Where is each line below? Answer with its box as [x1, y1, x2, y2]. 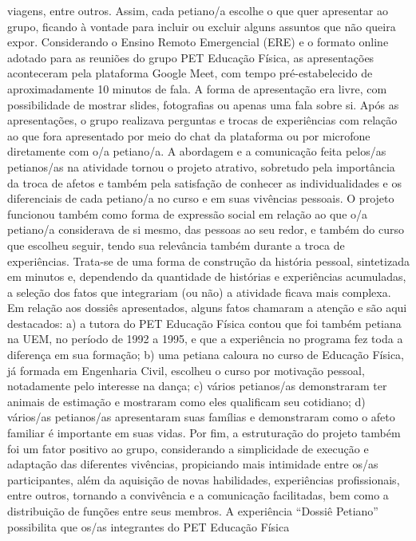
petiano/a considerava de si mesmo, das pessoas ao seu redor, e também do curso [7, 221, 404, 238]
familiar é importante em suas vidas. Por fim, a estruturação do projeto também [7, 425, 401, 441]
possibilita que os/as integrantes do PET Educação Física [7, 518, 290, 535]
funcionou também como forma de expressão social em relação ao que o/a [7, 205, 368, 222]
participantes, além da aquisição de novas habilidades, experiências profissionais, [7, 471, 400, 488]
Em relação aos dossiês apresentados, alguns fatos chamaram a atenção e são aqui [7, 299, 407, 316]
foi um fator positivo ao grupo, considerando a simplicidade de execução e [7, 440, 369, 456]
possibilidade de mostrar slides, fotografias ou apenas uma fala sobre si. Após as [7, 96, 399, 113]
